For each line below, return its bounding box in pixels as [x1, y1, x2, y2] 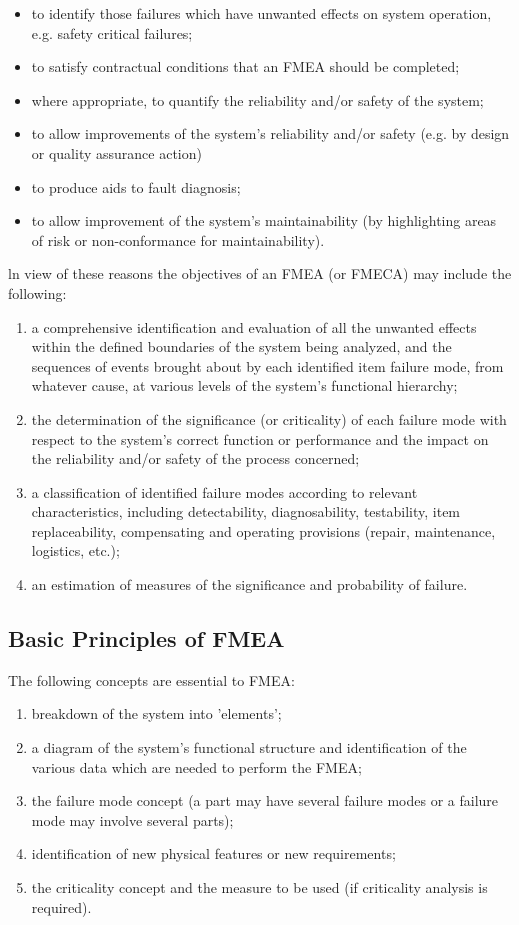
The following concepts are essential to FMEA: [8, 669, 295, 690]
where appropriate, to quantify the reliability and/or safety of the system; [31, 89, 484, 110]
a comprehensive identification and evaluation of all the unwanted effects [31, 316, 477, 337]
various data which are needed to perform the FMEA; [31, 756, 362, 777]
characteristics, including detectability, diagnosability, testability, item [31, 501, 461, 522]
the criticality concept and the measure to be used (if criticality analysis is [31, 877, 488, 898]
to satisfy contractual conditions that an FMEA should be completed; [31, 56, 460, 77]
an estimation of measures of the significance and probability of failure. [31, 574, 468, 595]
